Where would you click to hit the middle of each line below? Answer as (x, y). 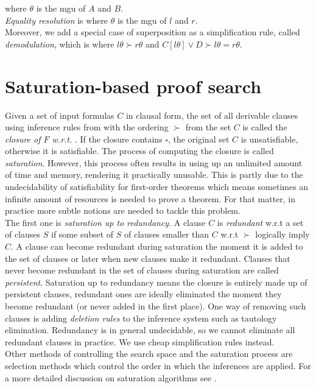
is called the (265, 127)
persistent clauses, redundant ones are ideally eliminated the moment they (143, 294)
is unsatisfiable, (269, 139)
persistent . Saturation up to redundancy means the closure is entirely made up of (156, 282)
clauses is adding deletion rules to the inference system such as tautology (141, 318)
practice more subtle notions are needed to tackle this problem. (123, 210)
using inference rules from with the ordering (87, 127)
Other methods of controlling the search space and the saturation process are (149, 354)
